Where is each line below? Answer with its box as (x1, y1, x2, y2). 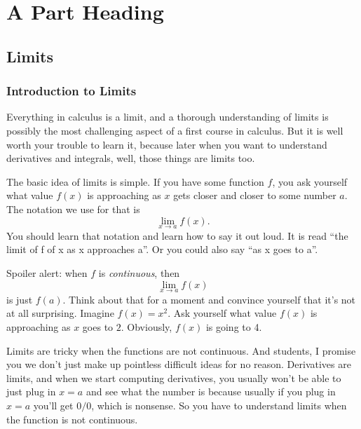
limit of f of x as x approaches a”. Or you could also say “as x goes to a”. (6, 242, 318, 257)
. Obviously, (121, 319, 172, 334)
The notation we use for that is (6, 201, 140, 216)
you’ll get (33, 397, 74, 412)
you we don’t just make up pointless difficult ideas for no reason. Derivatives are (6, 357, 351, 372)
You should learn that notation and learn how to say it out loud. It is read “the (6, 228, 348, 243)
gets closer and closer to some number (173, 188, 336, 203)
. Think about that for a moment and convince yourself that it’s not (62, 292, 356, 306)
